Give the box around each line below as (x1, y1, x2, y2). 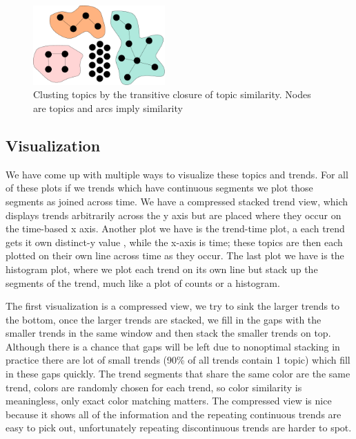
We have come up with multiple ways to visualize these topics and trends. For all (6, 167, 348, 181)
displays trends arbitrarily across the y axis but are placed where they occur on (6, 207, 342, 222)
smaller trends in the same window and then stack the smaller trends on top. (6, 326, 331, 340)
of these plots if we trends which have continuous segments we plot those (6, 180, 313, 195)
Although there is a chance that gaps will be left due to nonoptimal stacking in (6, 339, 340, 353)
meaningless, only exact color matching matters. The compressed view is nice (6, 393, 332, 408)
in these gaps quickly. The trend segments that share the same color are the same (6, 366, 350, 381)
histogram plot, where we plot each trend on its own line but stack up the (6, 261, 318, 276)
